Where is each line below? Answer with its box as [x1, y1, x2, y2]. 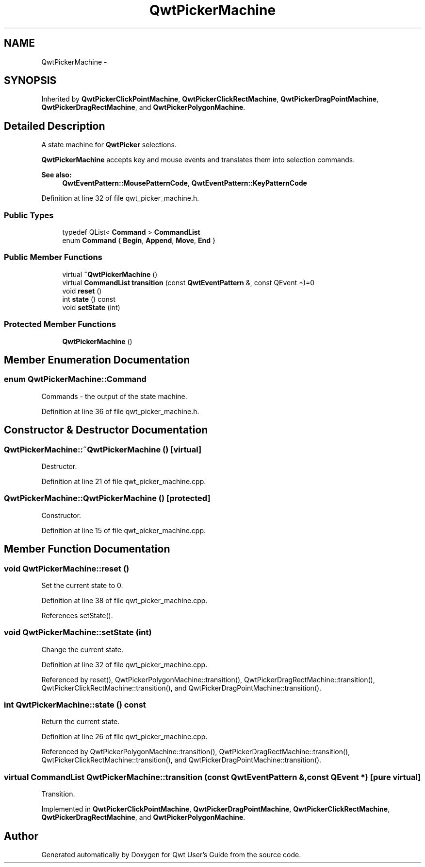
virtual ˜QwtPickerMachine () [62, 270, 158, 278]
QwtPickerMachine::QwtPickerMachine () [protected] [4, 493, 211, 503]
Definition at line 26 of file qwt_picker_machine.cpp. [41, 732, 208, 741]
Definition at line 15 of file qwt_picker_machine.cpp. [41, 526, 206, 535]
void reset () [62, 286, 102, 295]
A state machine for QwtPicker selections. [41, 140, 177, 149]
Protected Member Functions [4, 319, 116, 329]
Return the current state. [41, 717, 120, 726]
